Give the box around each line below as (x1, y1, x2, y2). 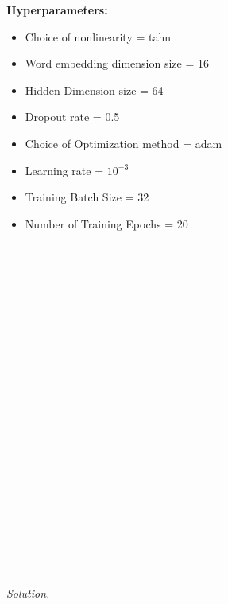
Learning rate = (25, 162, 104, 178)
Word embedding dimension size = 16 (25, 55, 209, 72)
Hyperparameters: (6, 2, 108, 18)
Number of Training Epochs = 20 (25, 215, 188, 232)
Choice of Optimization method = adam (25, 134, 222, 151)
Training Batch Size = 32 (25, 189, 149, 205)
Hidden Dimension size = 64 (25, 81, 164, 98)
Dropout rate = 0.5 (25, 108, 120, 125)
